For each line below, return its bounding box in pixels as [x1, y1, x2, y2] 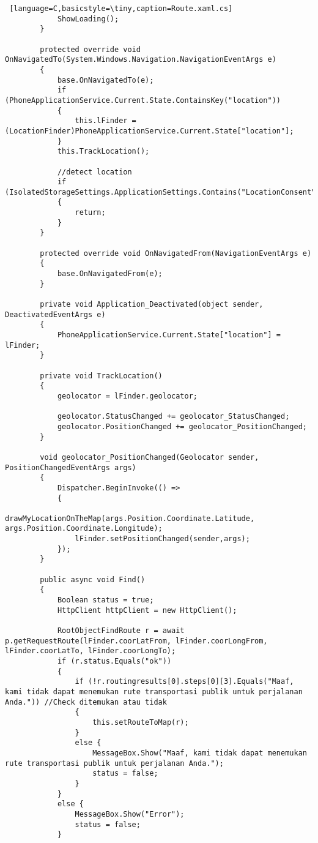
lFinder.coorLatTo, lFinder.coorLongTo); [5, 646, 176, 656]
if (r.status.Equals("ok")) [57, 657, 172, 665]
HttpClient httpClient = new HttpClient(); [57, 605, 237, 615]
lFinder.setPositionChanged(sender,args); [75, 534, 250, 544]
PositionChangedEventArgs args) [5, 463, 136, 472]
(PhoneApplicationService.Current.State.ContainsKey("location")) [5, 96, 281, 105]
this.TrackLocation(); [57, 147, 150, 156]
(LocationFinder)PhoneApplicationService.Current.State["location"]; [5, 126, 294, 135]
